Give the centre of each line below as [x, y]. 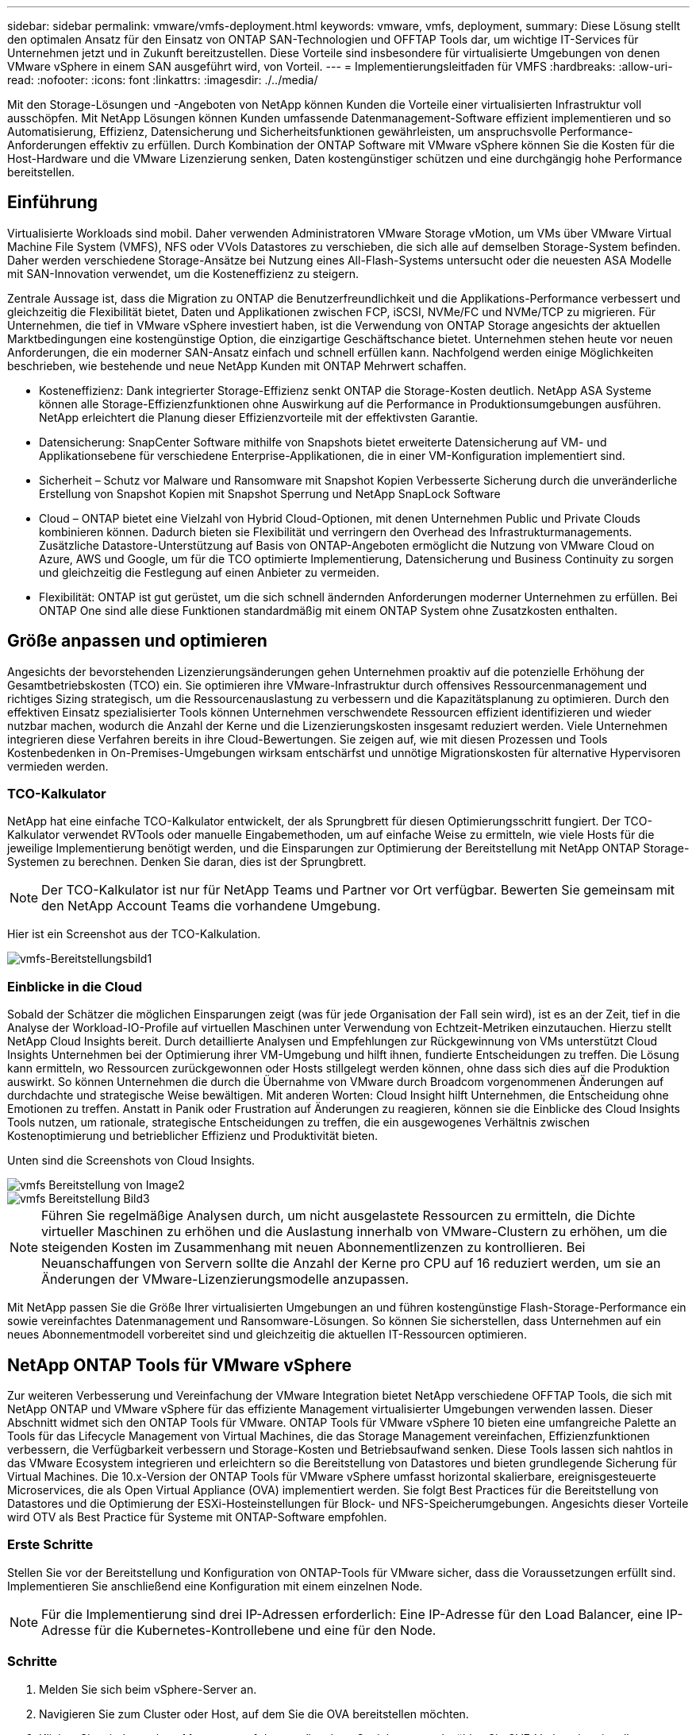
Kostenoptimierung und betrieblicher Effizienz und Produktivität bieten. [193, 1136]
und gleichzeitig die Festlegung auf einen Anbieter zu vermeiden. [209, 572]
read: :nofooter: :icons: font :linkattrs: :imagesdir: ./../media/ [163, 80]
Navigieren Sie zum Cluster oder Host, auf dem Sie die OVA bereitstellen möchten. [254, 1714]
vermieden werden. [58, 766]
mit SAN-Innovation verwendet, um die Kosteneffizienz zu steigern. [183, 273]
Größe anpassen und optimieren [137, 641]
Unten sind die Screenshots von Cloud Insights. [131, 1161]
